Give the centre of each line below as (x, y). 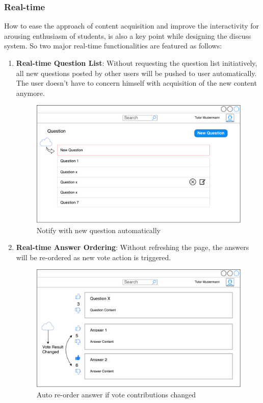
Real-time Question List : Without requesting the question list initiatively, (137, 63)
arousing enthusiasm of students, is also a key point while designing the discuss (128, 35)
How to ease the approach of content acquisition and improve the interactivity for (132, 26)
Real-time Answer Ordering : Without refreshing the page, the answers (133, 247)
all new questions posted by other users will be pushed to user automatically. (136, 73)
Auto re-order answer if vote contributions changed (116, 394)
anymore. (30, 93)
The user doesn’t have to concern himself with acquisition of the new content (136, 83)
